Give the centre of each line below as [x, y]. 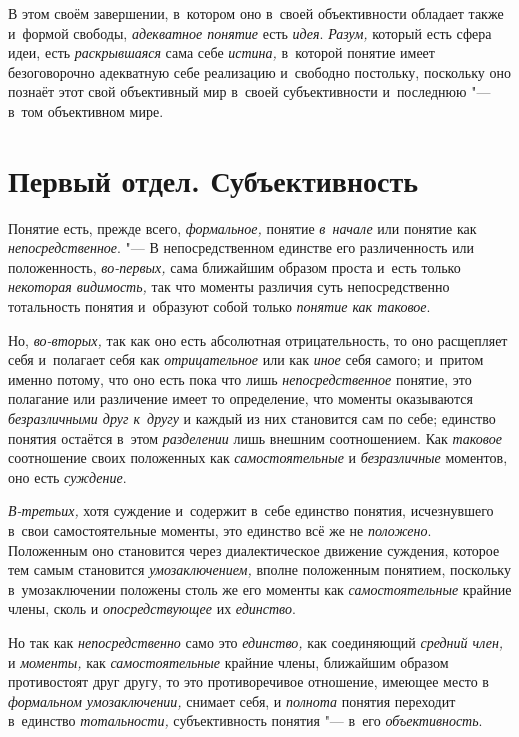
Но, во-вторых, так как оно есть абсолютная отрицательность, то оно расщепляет [258, 339]
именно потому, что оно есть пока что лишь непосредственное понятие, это [240, 378]
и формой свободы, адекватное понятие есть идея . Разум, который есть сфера [250, 32]
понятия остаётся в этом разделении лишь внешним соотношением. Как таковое [255, 437]
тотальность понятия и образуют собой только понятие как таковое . [219, 306]
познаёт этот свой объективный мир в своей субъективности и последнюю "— [249, 91]
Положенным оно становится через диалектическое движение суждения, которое [254, 549]
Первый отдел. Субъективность [213, 179]
